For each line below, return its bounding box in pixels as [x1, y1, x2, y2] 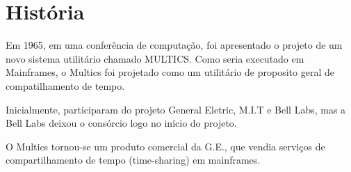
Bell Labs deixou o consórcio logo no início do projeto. [6, 116, 237, 130]
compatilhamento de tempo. [6, 78, 125, 93]
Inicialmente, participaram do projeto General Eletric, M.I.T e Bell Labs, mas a [6, 102, 346, 116]
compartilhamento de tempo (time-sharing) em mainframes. [6, 153, 261, 167]
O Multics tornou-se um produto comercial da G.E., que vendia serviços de [6, 139, 325, 153]
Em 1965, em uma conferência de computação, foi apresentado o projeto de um [6, 38, 343, 52]
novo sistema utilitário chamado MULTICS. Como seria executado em [6, 51, 304, 65]
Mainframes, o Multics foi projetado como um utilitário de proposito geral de [6, 65, 334, 79]
